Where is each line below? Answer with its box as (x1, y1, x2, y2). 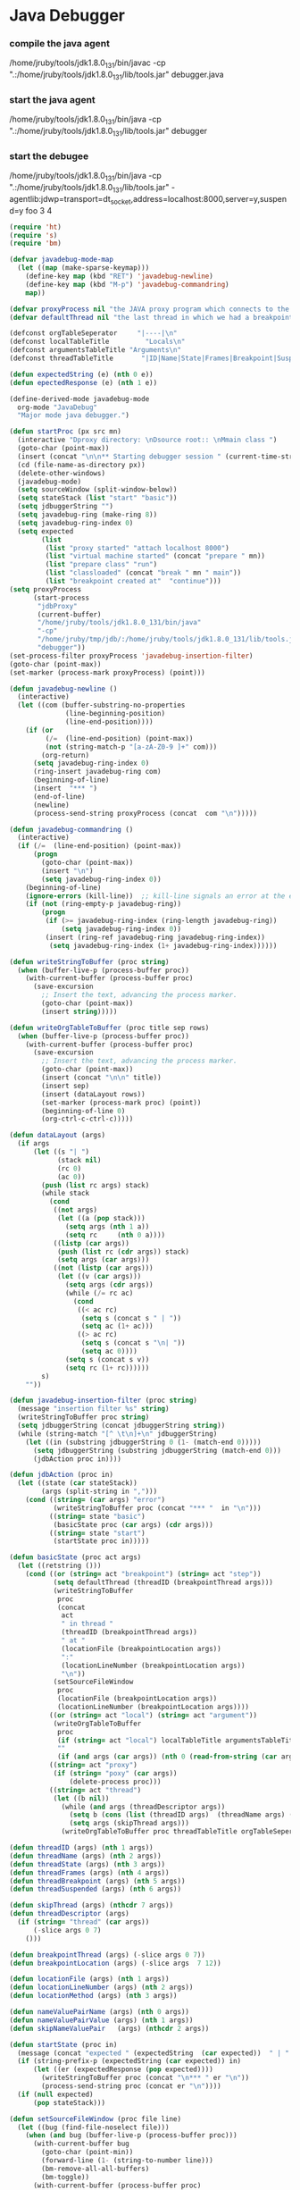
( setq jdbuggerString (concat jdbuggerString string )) (17, 1422, 226, 1431)
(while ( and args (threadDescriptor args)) (61, 1802, 226, 1811)
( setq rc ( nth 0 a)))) (65, 1230, 166, 1239)
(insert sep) (41, 1081, 90, 1090)
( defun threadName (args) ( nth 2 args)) (9, 1851, 162, 1860)
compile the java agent (9, 38, 110, 50)
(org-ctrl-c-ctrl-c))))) (41, 1114, 134, 1124)
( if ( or (25, 726, 54, 734)
